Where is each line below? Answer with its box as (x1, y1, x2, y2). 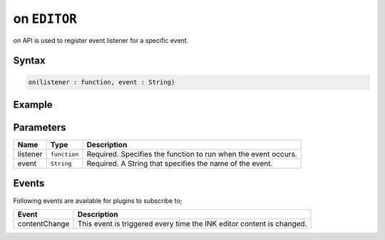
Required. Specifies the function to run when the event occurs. (86, 149, 297, 159)
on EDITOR (13, 11, 78, 26)
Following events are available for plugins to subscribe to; (13, 196, 183, 205)
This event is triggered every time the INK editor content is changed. (77, 219, 307, 229)
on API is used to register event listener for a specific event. (13, 36, 189, 44)
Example (13, 99, 53, 111)
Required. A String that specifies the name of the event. (86, 159, 273, 169)
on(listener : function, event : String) (28, 78, 175, 86)
